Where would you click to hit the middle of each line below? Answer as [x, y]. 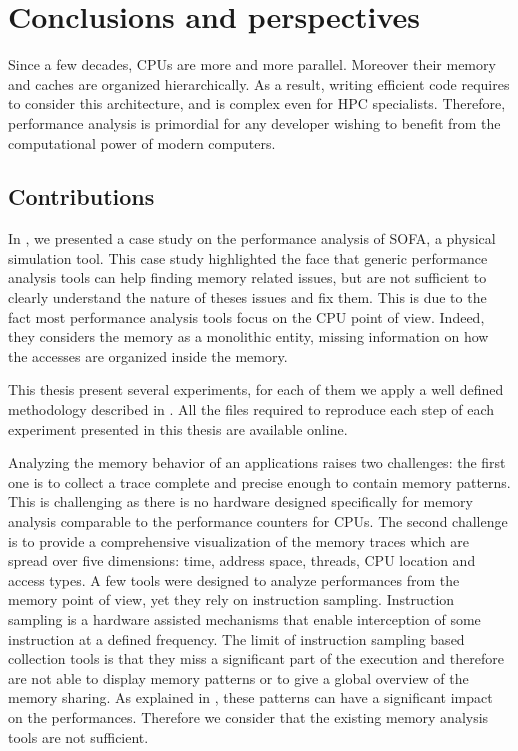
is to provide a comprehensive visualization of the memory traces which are [238, 540]
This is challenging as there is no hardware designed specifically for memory [240, 501]
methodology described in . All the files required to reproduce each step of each [251, 409]
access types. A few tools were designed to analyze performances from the [234, 579]
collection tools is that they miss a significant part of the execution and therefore [256, 658]
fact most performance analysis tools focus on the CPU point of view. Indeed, [246, 316]
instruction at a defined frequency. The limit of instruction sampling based [236, 638]
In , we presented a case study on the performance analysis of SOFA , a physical [252, 238]
